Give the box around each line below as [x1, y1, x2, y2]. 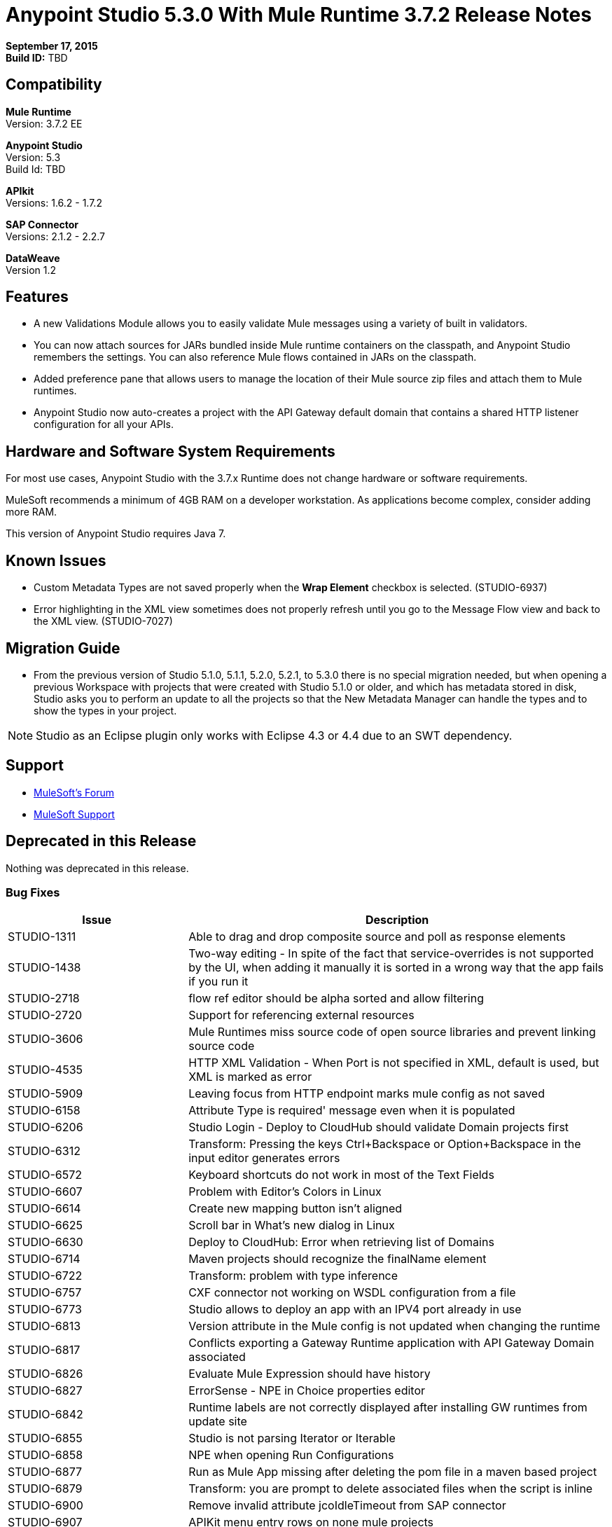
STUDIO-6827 [8, 1383, 83, 1398]
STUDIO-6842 [8, 1407, 83, 1422]
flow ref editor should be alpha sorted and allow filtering [188, 991, 484, 1006]
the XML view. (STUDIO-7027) [34, 615, 173, 628]
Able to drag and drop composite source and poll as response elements [188, 930, 566, 944]
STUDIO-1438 [8, 960, 81, 975]
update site [188, 1414, 247, 1429]
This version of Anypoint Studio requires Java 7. [6, 527, 226, 540]
